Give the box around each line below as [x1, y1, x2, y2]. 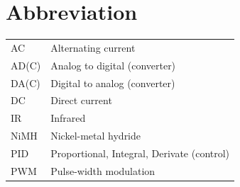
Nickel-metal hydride [50, 128, 141, 143]
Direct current [50, 93, 112, 108]
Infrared [50, 110, 86, 125]
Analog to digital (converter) [50, 57, 176, 72]
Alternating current [50, 40, 136, 55]
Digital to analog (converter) [50, 75, 175, 90]
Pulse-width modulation [50, 163, 156, 178]
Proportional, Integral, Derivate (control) [50, 145, 230, 160]
